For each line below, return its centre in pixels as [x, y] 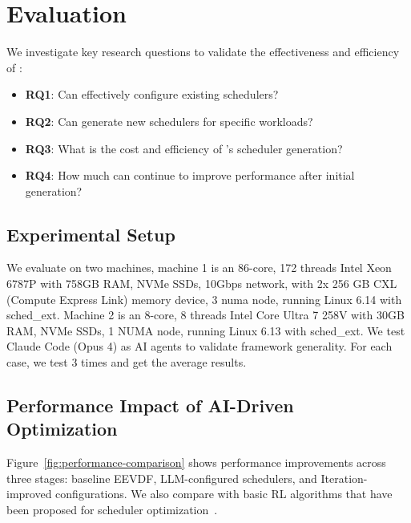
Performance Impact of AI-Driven [150, 405]
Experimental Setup [91, 234]
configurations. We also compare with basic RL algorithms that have [224, 494]
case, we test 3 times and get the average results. [127, 362]
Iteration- [344, 478]
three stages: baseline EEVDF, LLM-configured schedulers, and [162, 478]
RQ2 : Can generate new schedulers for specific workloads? [169, 121]
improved [29, 494]
